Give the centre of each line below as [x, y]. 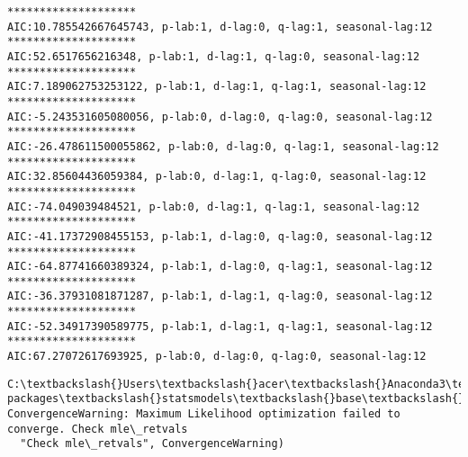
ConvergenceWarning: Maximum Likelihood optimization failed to [204, 414]
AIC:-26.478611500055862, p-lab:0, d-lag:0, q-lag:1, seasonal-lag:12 [223, 146]
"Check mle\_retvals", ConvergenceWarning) [152, 444]
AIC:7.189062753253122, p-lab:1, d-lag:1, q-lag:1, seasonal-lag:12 [217, 87]
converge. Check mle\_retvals [98, 429]
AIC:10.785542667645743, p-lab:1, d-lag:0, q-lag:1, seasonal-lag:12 [220, 27]
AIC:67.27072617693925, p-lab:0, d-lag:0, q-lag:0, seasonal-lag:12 [217, 357]
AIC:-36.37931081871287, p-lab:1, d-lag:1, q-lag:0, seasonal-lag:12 [220, 296]
